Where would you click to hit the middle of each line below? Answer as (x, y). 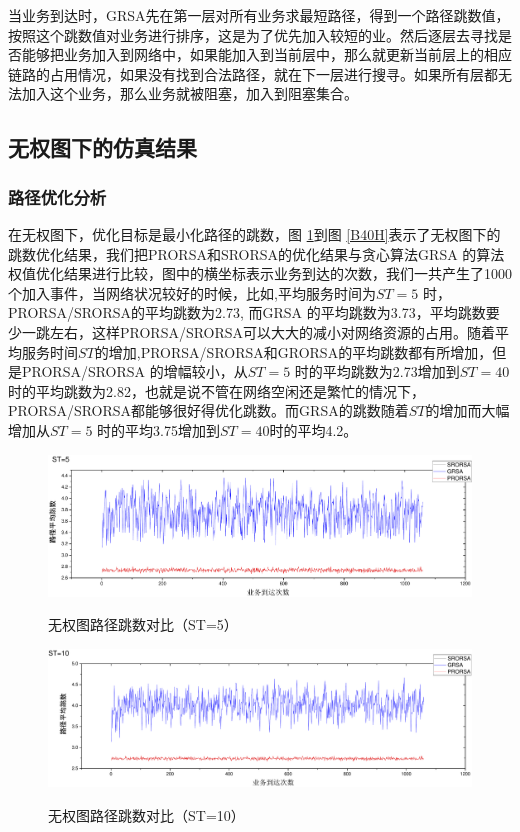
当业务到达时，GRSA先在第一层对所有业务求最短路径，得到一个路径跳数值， (259, 15)
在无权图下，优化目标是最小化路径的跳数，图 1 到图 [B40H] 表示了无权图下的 (254, 233)
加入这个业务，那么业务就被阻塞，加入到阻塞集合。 (189, 93)
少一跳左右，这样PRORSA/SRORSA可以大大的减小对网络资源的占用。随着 (252, 331)
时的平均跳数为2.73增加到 (377, 371)
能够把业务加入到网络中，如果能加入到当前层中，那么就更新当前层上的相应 (266, 54)
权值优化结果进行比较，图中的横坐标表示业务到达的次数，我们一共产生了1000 (260, 273)
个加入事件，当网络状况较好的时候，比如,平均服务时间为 (192, 292)
